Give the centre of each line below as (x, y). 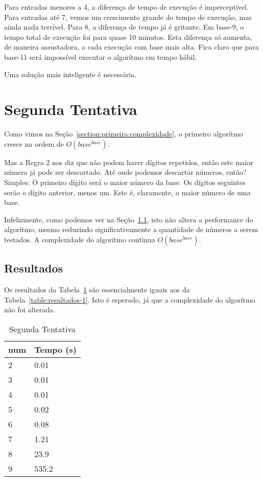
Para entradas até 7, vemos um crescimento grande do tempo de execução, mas (128, 17)
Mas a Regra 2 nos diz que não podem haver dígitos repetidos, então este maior (129, 162)
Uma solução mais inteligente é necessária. (70, 74)
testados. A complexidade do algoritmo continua (80, 239)
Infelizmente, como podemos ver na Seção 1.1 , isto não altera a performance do (129, 219)
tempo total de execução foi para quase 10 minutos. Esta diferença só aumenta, (128, 37)
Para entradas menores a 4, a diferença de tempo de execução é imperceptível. (126, 7)
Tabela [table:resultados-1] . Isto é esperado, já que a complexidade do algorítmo (130, 299)
